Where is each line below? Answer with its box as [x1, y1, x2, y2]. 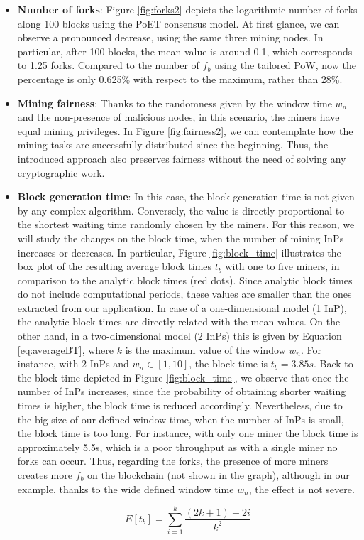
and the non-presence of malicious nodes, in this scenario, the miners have [17, 109, 340, 124]
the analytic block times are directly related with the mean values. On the [17, 314, 341, 329]
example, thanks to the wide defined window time [17, 481, 234, 496]
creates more [17, 468, 72, 482]
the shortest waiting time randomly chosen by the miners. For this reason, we [17, 217, 355, 232]
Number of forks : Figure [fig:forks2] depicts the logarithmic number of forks [17, 2, 358, 16]
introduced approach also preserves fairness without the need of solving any [17, 151, 346, 166]
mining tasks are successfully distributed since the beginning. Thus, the [17, 137, 329, 152]
